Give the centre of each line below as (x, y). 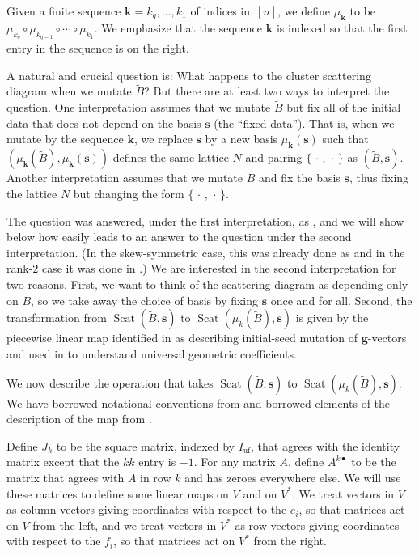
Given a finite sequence (64, 11)
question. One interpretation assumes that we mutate (139, 107)
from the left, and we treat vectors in (125, 525)
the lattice (32, 194)
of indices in (220, 11)
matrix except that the (63, 462)
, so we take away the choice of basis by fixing (145, 300)
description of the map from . (79, 419)
